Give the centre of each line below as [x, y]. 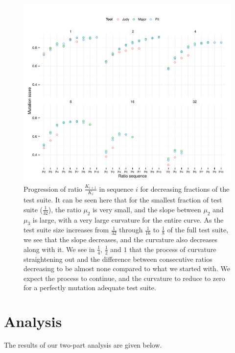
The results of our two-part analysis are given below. [83, 345]
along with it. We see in [59, 249]
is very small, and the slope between [147, 209]
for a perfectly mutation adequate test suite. [90, 288]
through [131, 230]
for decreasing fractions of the [185, 189]
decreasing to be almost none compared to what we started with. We [127, 268]
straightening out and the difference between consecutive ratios [118, 259]
